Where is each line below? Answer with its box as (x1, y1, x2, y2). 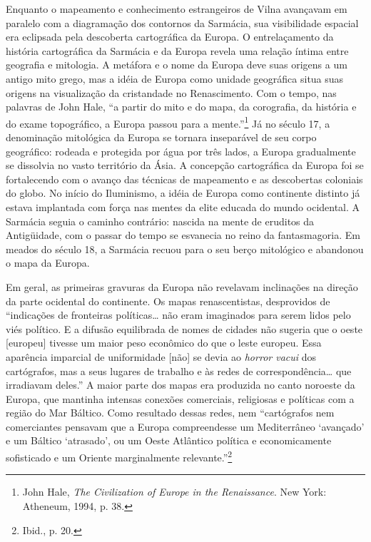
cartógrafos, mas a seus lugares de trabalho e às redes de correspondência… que (6, 363, 352, 378)
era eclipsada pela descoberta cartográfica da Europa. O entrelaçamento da (6, 29, 334, 44)
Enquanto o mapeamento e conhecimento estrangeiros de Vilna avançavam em (6, 1, 347, 16)
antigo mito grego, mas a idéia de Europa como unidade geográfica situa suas (6, 71, 344, 86)
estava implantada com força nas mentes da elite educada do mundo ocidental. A (6, 199, 360, 214)
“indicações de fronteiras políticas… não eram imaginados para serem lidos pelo (6, 307, 351, 322)
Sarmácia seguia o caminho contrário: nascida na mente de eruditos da (6, 213, 315, 228)
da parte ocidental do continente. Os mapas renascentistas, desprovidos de (6, 293, 330, 308)
